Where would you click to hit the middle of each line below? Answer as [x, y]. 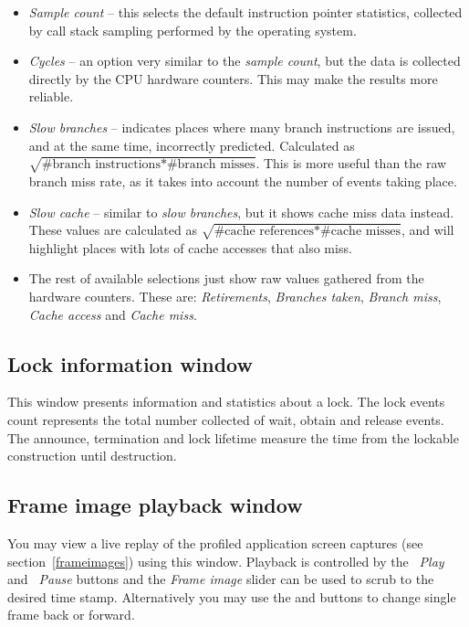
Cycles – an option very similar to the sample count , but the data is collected [245, 61]
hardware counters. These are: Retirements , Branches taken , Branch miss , [235, 297]
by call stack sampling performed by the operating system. [193, 30]
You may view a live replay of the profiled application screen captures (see [215, 543]
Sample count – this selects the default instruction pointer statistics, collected [245, 12]
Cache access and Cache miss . [113, 314]
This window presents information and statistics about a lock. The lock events [226, 402]
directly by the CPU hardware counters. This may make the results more [233, 78]
